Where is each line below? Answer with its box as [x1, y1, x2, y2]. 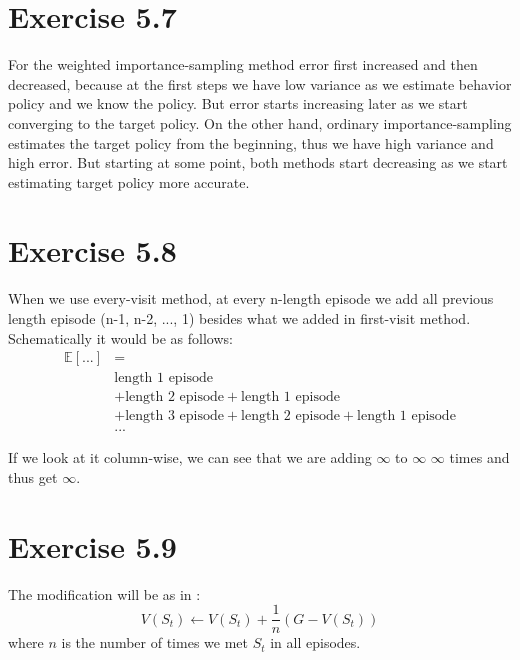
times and [449, 447, 510, 468]
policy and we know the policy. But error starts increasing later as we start [8, 93, 468, 114]
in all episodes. [270, 632, 361, 653]
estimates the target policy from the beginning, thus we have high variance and [8, 132, 494, 153]
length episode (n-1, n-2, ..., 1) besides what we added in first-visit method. [8, 308, 471, 328]
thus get [8, 466, 58, 487]
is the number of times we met [61, 632, 248, 653]
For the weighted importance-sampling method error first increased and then [8, 54, 478, 75]
